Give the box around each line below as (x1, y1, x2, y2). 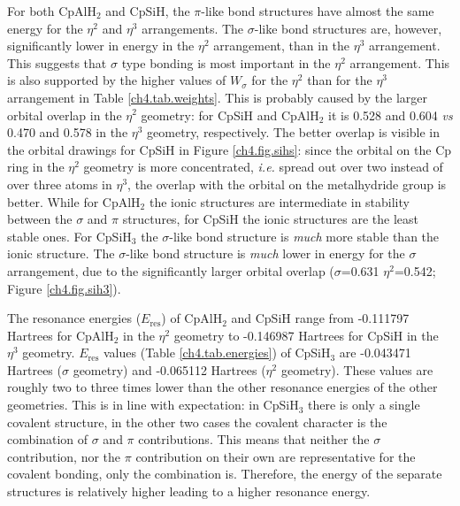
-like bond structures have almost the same (201, 2, 434, 19)
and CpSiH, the (105, 2, 190, 19)
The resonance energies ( (7, 309, 142, 327)
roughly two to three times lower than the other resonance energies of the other (7, 378, 438, 396)
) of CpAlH (161, 309, 223, 327)
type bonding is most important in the (121, 53, 331, 72)
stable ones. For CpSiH (7, 226, 132, 245)
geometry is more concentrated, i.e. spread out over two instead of (83, 157, 443, 176)
